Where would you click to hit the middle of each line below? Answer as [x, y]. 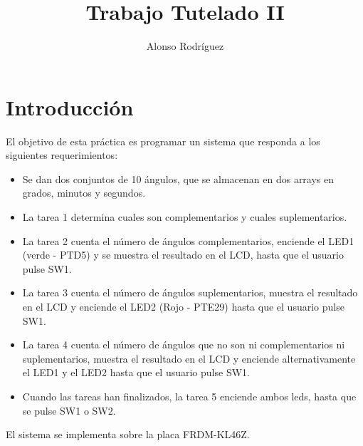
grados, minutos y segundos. [84, 193]
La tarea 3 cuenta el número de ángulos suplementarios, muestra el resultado [190, 292]
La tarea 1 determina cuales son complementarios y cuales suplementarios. [185, 217]
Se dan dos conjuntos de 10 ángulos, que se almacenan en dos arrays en [178, 178]
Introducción [70, 107]
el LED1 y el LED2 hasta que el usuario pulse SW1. [136, 372]
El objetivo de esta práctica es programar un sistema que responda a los [163, 141]
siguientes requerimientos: [62, 155]
